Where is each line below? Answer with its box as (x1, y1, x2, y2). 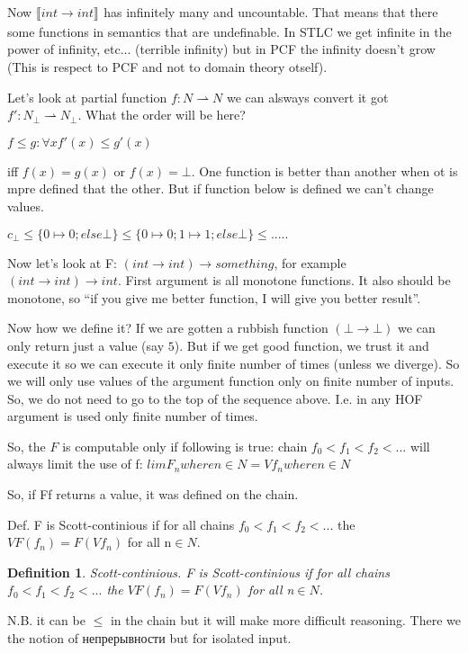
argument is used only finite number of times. (7, 407, 258, 425)
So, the (7, 436, 46, 455)
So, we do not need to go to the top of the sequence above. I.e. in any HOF (7, 389, 423, 407)
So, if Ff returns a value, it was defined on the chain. (7, 485, 299, 504)
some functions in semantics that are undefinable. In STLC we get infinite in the (7, 22, 452, 40)
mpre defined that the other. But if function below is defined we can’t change (7, 179, 434, 198)
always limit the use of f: (7, 454, 143, 473)
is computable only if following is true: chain (62, 436, 308, 455)
